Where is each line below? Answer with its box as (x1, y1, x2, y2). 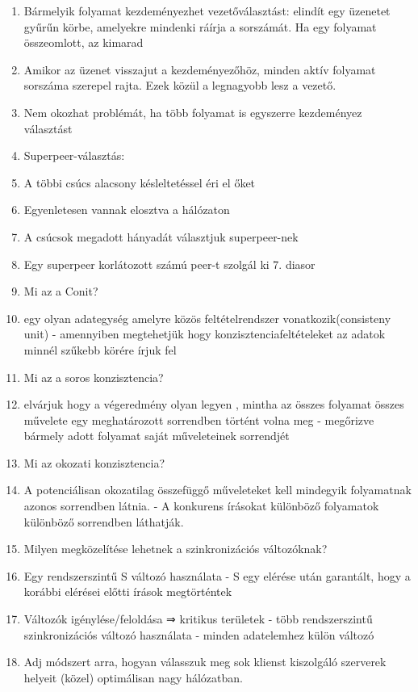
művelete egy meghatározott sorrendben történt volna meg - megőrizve (23, 411, 374, 428)
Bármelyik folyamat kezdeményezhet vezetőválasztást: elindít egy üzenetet (23, 2, 391, 19)
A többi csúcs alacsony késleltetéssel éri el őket (23, 174, 256, 191)
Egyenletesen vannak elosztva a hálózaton (23, 201, 230, 218)
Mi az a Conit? (23, 283, 98, 300)
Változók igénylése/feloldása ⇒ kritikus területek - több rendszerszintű (23, 610, 373, 627)
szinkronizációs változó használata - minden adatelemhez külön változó (23, 626, 374, 643)
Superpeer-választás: (23, 147, 125, 164)
